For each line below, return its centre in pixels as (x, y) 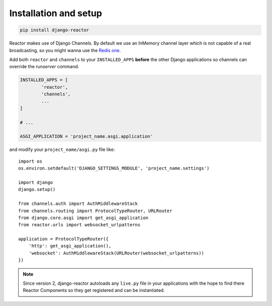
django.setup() (37, 190)
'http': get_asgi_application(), (70, 246)
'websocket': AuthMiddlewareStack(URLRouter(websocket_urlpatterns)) (116, 253)
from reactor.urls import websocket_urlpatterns (79, 225)
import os (30, 161)
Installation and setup (56, 13)
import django (36, 182)
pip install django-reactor (54, 30)
